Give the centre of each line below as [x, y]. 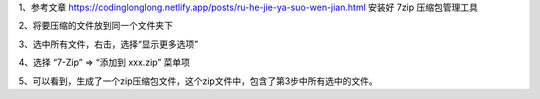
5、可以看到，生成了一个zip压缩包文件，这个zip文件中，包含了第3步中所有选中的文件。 [198, 81]
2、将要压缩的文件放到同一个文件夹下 [96, 26]
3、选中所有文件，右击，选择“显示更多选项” [108, 44]
